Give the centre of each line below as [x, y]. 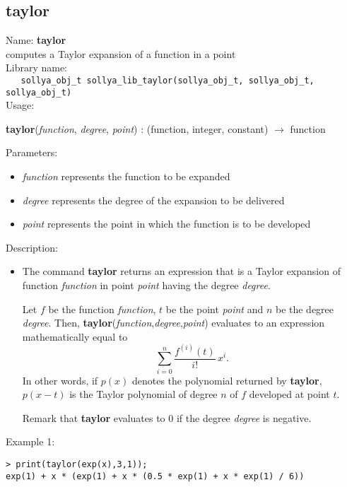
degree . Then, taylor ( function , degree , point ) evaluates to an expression [173, 323]
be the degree [305, 309]
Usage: [20, 105]
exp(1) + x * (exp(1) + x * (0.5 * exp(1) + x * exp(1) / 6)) [155, 476]
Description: [32, 247]
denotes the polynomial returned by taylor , [227, 380]
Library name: [37, 68]
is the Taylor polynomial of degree [143, 394]
